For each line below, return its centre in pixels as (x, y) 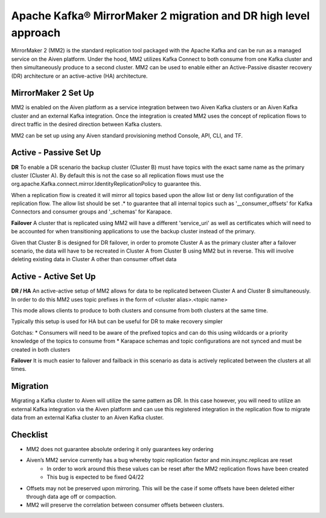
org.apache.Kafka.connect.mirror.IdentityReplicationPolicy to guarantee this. (106, 184)
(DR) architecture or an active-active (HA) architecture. (79, 76)
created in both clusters (41, 349)
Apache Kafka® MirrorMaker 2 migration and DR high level (161, 16)
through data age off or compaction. (72, 496)
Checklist (30, 434)
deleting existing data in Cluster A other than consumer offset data (94, 259)
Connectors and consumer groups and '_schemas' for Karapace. (91, 212)
